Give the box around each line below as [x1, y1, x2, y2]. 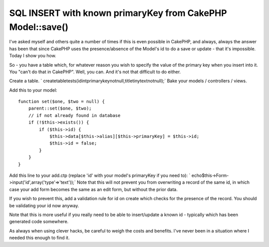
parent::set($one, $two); [28, 106, 92, 112]
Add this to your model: [9, 87, 57, 93]
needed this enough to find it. [9, 235, 70, 241]
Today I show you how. [9, 53, 57, 59]
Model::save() [9, 21, 69, 32]
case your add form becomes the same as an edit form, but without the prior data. [9, 186, 178, 192]
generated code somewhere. [9, 219, 69, 225]
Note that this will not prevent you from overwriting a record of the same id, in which [77, 179, 250, 185]
